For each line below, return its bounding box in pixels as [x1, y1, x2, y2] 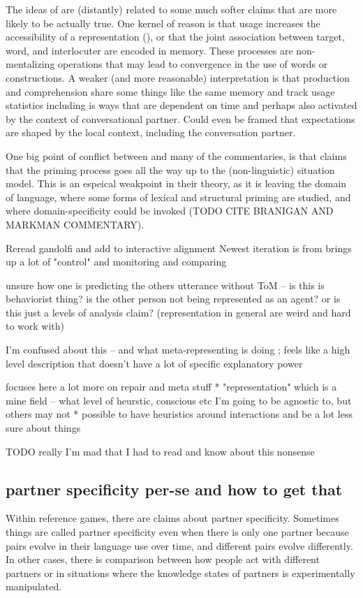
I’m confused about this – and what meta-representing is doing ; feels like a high [6, 342, 350, 357]
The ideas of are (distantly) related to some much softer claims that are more [6, 2, 337, 16]
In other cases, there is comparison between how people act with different [6, 552, 320, 567]
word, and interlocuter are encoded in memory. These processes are [6, 43, 293, 57]
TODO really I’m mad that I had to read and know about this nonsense [6, 444, 315, 458]
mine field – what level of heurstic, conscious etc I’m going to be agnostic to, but [6, 393, 352, 407]
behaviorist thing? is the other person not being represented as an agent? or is [6, 291, 341, 306]
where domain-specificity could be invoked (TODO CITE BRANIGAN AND [6, 203, 334, 218]
